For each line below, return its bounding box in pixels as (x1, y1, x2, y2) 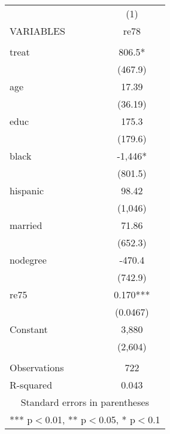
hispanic (10, 184, 44, 197)
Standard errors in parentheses (20, 395, 149, 409)
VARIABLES (10, 24, 65, 38)
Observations (10, 360, 64, 374)
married (10, 218, 42, 232)
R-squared (10, 378, 53, 392)
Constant (10, 322, 48, 336)
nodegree (10, 253, 47, 267)
